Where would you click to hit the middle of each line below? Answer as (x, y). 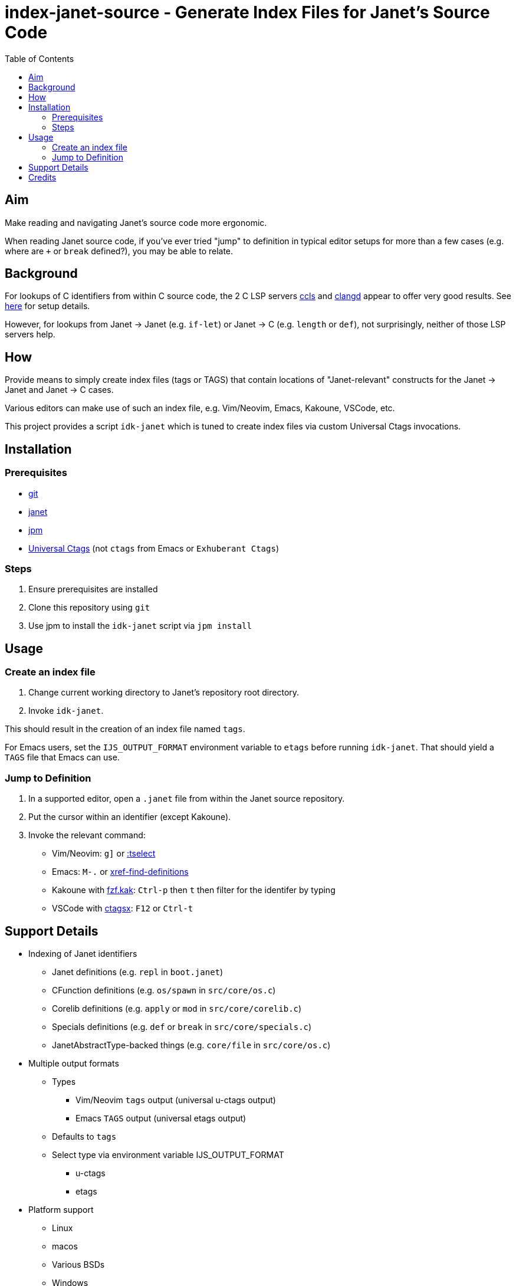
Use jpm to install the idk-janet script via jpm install (140, 626)
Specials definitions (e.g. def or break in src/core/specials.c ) (182, 1027)
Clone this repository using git (89, 608)
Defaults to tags (84, 1137)
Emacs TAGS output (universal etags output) (161, 1118)
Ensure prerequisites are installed (93, 589)
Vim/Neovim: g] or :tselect (104, 854)
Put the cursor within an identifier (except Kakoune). (130, 817)
